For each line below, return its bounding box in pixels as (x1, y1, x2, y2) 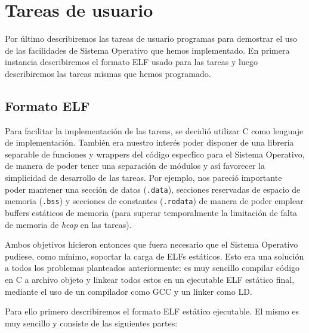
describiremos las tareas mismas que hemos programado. (5, 67, 211, 79)
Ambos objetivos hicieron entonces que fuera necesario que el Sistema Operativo (5, 238, 298, 251)
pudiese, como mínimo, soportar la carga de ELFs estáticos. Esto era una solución (5, 249, 304, 262)
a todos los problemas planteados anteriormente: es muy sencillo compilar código (5, 261, 300, 274)
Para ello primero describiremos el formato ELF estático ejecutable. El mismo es (5, 305, 299, 317)
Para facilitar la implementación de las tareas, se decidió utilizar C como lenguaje (5, 124, 304, 137)
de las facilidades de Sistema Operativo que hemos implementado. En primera (5, 44, 290, 56)
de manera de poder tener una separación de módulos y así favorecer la (5, 159, 265, 172)
